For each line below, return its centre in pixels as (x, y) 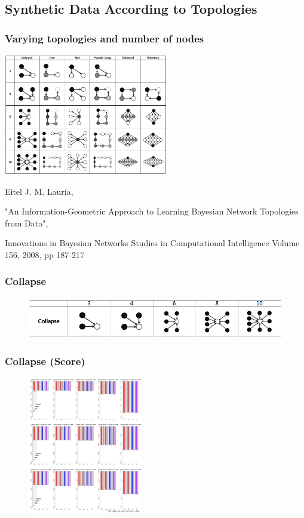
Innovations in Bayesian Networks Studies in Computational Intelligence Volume (152, 243)
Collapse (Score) (45, 361)
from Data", (27, 223)
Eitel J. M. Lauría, (39, 191)
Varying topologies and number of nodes (105, 38)
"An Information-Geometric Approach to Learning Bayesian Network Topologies (152, 211)
